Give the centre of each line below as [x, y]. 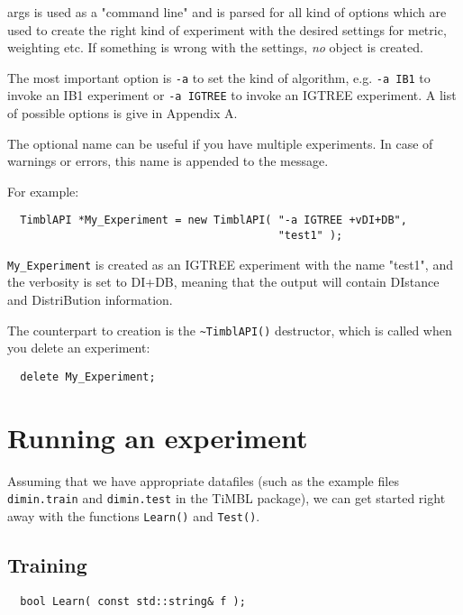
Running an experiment [158, 437]
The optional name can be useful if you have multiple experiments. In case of [220, 143]
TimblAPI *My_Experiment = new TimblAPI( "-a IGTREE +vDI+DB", [213, 220]
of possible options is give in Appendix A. [123, 113]
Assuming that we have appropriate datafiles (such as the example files [203, 480]
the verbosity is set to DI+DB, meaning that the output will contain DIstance [223, 282]
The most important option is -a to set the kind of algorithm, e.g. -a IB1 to [219, 77]
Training [47, 565]
